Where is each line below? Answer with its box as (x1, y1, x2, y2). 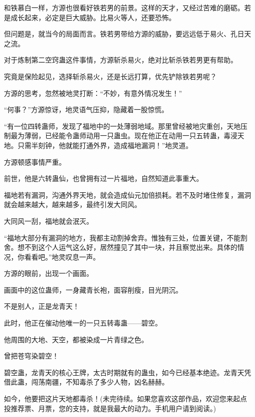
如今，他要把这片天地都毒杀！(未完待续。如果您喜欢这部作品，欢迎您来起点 (4, 393, 247, 404)
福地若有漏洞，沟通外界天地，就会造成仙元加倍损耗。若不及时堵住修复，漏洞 (4, 189, 251, 200)
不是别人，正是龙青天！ (4, 301, 79, 311)
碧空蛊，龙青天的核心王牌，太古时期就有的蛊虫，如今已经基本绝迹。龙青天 (4, 367, 244, 377)
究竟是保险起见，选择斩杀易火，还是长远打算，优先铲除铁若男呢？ (4, 71, 217, 81)
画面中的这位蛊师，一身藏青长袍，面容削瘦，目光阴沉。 (4, 284, 182, 295)
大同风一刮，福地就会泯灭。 (4, 215, 93, 226)
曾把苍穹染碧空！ (4, 351, 59, 361)
